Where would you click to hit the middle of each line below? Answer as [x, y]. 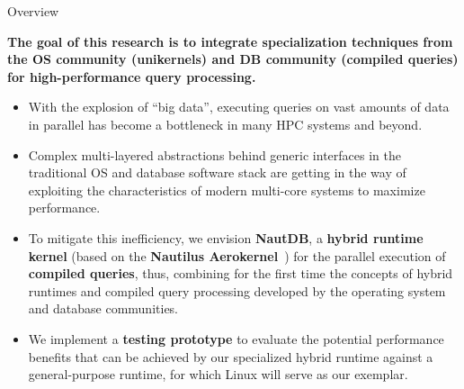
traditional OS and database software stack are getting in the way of [217, 172]
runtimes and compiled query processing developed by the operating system [237, 290]
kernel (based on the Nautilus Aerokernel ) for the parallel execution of [237, 255]
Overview [33, 11]
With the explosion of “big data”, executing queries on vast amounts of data [239, 107]
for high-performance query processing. [132, 76]
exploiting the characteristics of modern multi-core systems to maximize [227, 190]
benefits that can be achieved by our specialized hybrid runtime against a [231, 356]
